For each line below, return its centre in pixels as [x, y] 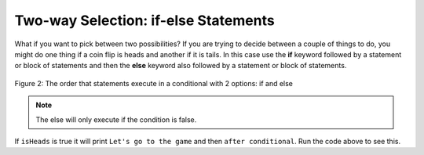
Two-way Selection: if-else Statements [144, 20]
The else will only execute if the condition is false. [116, 119]
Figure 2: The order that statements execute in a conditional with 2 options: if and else [154, 83]
